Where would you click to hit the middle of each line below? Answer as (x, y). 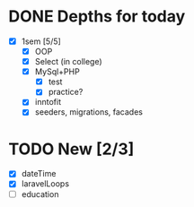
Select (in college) (68, 62)
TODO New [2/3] (71, 149)
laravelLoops (45, 184)
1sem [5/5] (41, 41)
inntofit (48, 102)
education (40, 194)
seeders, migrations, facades (88, 112)
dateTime (39, 174)
